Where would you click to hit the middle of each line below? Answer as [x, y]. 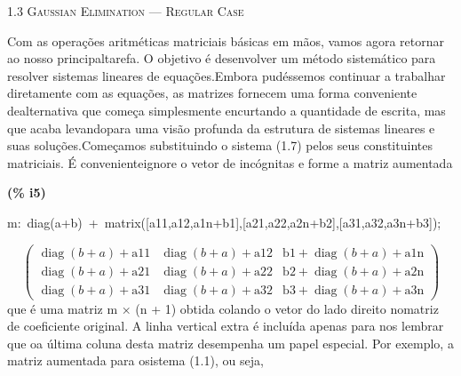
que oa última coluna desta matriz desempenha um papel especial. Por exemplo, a [230, 343]
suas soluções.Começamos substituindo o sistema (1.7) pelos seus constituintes [220, 145]
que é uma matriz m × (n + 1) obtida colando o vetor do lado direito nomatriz [223, 308]
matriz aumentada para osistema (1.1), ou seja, [135, 360]
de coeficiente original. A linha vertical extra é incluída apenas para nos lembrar [226, 326]
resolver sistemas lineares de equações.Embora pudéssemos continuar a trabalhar [227, 75]
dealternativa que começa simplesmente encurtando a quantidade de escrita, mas [227, 110]
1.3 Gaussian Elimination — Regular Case [126, 11]
